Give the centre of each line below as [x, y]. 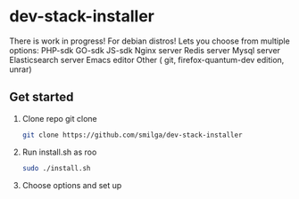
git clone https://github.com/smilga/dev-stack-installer [132, 135]
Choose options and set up [72, 185]
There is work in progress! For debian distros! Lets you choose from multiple [149, 41]
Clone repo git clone [59, 118]
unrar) [21, 69]
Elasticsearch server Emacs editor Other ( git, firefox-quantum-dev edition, [147, 60]
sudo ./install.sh [56, 168]
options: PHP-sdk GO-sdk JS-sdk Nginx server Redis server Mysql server [145, 50]
